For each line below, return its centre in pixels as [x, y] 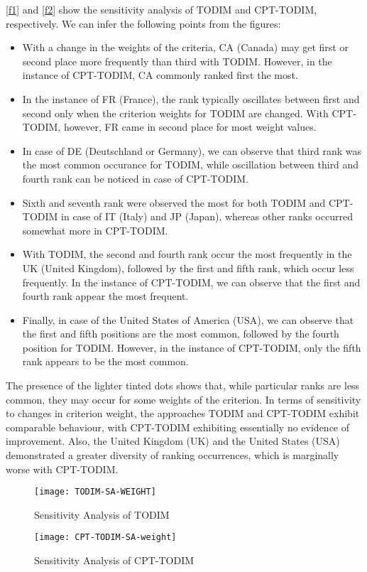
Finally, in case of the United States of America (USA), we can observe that [188, 319]
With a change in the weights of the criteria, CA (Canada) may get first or [185, 47]
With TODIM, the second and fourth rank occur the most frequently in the [187, 254]
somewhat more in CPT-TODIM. [95, 230]
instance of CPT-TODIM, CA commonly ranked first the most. [160, 75]
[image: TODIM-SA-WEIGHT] [95, 492]
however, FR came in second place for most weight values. [190, 127]
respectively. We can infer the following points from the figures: [143, 23]
